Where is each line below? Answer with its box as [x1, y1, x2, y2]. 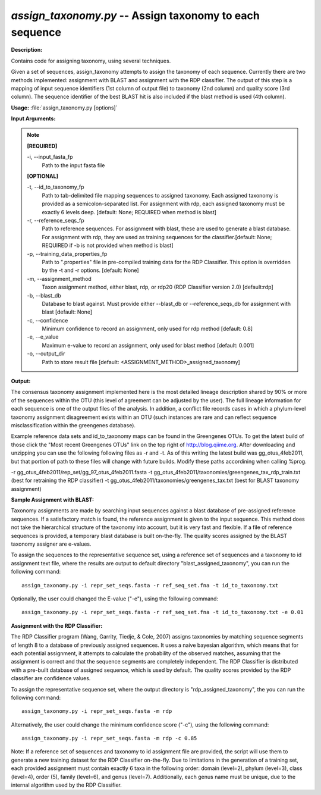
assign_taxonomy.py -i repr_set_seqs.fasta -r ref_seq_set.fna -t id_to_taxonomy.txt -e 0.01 [21, 609, 304, 616]
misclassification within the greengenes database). [11, 421, 136, 428]
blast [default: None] [42, 308, 92, 315]
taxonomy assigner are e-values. [11, 540, 92, 547]
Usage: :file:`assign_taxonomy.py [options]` [11, 104, 118, 111]
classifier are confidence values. [11, 675, 91, 682]
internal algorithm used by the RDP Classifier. [11, 781, 122, 788]
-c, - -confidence [27, 317, 68, 324]
